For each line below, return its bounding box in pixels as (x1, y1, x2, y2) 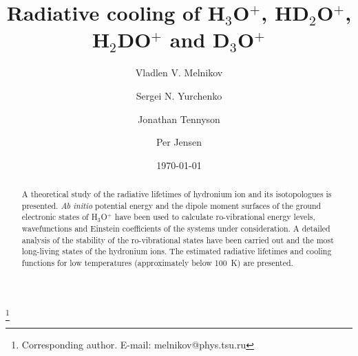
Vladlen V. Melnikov (135, 65, 223, 80)
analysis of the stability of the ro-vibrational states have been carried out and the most (21, 234, 334, 245)
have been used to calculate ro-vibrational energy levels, (114, 211, 315, 223)
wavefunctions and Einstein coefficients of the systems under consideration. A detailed (21, 223, 330, 234)
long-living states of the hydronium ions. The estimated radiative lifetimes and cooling (21, 245, 332, 257)
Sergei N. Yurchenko (136, 88, 222, 102)
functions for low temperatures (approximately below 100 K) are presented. (21, 257, 293, 269)
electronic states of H (21, 211, 98, 223)
